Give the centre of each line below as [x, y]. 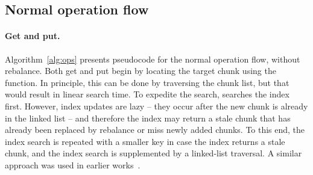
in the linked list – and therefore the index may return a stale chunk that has [148, 118]
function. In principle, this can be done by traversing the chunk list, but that [147, 82]
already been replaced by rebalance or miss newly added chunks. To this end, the [155, 130]
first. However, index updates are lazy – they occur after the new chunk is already [156, 106]
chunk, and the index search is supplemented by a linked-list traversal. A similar [153, 153]
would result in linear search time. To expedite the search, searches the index [147, 94]
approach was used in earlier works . [73, 164]
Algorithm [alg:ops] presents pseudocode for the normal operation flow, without [153, 59]
